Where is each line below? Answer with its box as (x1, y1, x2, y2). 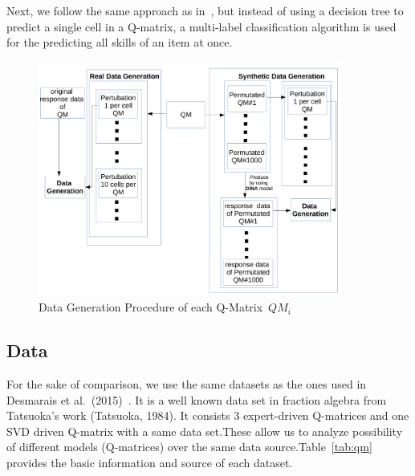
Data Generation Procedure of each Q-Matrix (39, 299, 263, 315)
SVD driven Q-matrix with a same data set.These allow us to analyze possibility (6, 422, 403, 439)
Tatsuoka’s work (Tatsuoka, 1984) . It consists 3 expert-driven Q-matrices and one (6, 407, 409, 424)
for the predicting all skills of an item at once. (6, 34, 233, 51)
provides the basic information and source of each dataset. (6, 454, 293, 471)
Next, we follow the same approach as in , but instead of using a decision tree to (6, 2, 404, 18)
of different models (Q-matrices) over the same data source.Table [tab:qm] (6, 438, 372, 455)
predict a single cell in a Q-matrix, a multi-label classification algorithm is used (6, 18, 397, 35)
